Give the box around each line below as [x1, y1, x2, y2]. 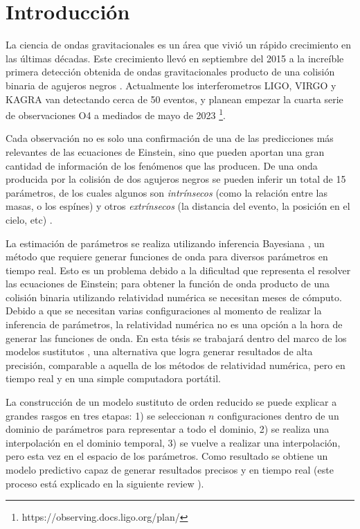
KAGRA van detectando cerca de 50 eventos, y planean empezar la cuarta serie [6, 91, 343, 106]
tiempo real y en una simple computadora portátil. [6, 371, 221, 386]
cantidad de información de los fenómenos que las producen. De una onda [6, 158, 318, 172]
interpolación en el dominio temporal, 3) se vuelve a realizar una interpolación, [6, 435, 341, 449]
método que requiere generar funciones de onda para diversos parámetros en [6, 249, 328, 264]
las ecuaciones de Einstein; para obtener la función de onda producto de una [6, 276, 330, 291]
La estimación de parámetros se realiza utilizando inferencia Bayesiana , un [6, 235, 325, 250]
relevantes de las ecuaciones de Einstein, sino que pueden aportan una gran [6, 144, 325, 159]
